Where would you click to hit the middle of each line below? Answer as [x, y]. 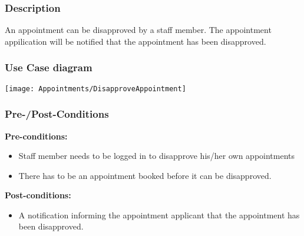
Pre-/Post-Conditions [57, 114]
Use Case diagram [49, 67]
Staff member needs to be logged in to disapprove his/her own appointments [157, 156]
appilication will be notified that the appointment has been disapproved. [136, 41]
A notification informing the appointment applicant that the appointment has [159, 215]
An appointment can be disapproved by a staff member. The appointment [138, 30]
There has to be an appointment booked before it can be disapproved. [145, 175]
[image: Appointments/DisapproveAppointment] [95, 89]
